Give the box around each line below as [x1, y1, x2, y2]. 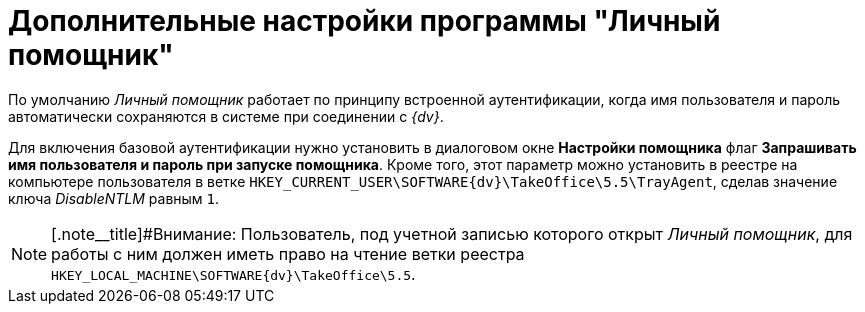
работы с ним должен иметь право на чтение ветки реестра [51, 243, 525, 264]
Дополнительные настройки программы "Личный [8, 4, 721, 38]
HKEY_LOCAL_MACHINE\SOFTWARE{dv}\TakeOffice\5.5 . [51, 263, 416, 284]
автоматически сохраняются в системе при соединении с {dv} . [8, 107, 444, 125]
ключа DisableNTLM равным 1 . [8, 189, 220, 207]
